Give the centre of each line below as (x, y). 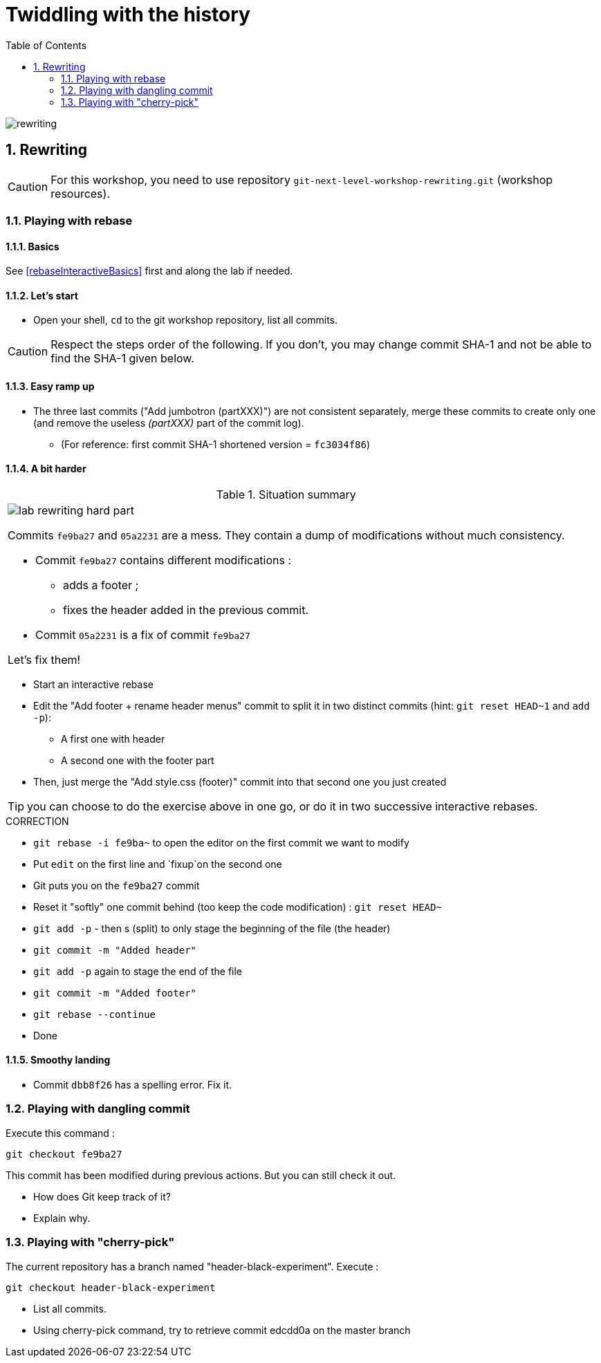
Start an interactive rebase (93, 684)
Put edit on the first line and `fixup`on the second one (158, 864)
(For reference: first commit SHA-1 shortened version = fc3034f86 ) (216, 444)
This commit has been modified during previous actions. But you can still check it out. (201, 1175)
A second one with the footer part (138, 760)
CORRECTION (37, 821)
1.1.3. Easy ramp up (50, 387)
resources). (80, 193)
